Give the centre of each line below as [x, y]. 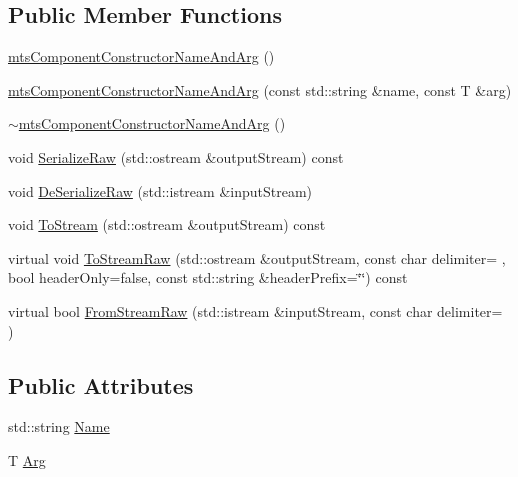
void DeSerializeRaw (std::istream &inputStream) [160, 190]
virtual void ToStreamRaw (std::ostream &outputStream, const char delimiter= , [257, 257]
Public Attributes [101, 384]
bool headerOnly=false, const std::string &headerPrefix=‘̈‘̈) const [208, 277]
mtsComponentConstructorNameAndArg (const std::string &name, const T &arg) [260, 89]
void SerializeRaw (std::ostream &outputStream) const [176, 156]
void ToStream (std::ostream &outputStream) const [167, 224]
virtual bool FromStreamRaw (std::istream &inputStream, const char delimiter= [255, 310]
